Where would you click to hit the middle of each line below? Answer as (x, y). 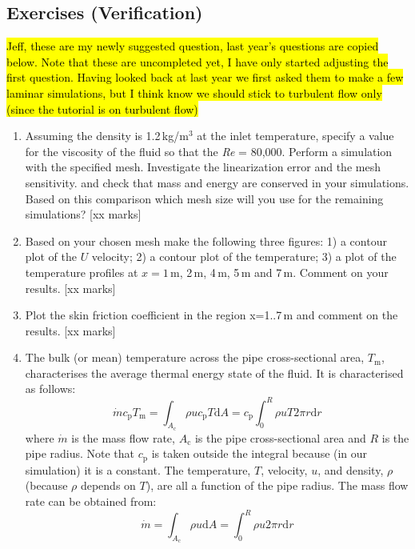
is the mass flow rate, (123, 437)
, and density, (351, 469)
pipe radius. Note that (80, 453)
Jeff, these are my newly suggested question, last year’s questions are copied (193, 46)
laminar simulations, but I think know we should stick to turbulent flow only (194, 92)
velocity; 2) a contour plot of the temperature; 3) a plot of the (244, 256)
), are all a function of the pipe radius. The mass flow (277, 485)
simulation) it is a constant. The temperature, (138, 469)
